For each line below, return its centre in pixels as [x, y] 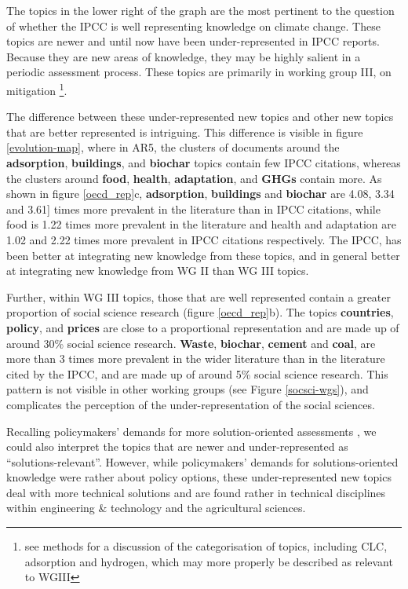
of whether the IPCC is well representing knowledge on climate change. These [193, 26]
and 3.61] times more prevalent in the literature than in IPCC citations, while [193, 209]
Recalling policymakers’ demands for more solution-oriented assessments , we [191, 431]
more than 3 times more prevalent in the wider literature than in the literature [196, 359]
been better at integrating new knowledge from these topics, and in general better [203, 255]
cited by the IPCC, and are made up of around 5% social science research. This [197, 373]
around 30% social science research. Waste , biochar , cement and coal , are [191, 343]
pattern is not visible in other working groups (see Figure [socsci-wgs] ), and [188, 389]
